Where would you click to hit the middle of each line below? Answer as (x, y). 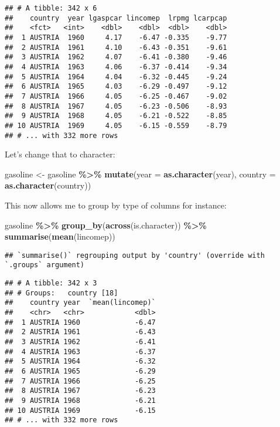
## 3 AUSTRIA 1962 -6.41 (80, 342)
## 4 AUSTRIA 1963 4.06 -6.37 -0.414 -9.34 (116, 67)
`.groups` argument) (45, 265)
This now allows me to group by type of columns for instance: (116, 205)
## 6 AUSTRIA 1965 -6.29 (80, 371)
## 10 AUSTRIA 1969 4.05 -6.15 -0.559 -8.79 (116, 125)
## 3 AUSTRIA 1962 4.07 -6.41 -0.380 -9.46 (116, 57)
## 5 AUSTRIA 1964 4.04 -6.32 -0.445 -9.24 (116, 77)
